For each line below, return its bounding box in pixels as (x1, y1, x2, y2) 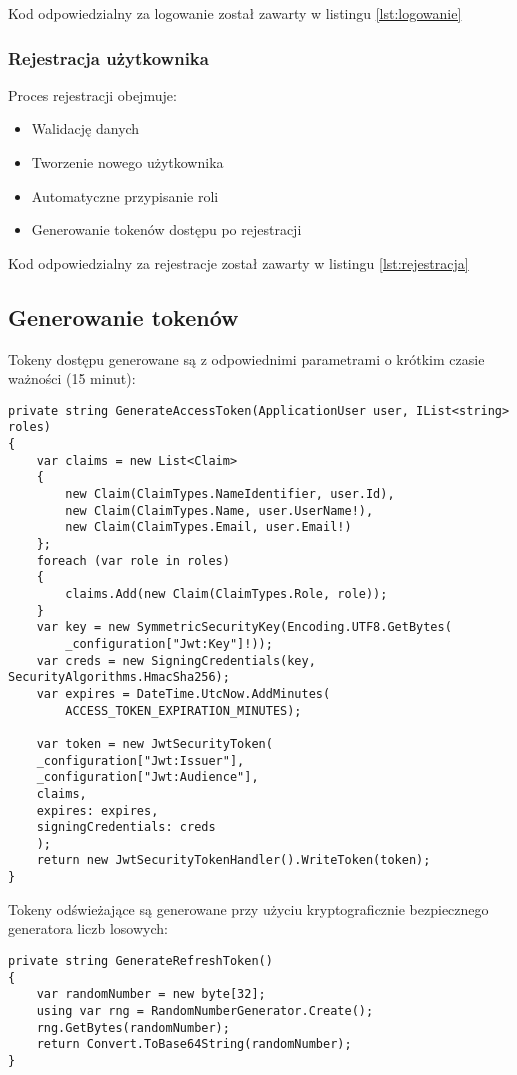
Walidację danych (31, 118, 140, 139)
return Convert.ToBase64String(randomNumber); (36, 1037, 352, 1052)
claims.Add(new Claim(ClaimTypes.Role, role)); (65, 586, 388, 601)
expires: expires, (36, 803, 159, 818)
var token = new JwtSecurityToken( (36, 736, 273, 751)
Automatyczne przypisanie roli (31, 185, 219, 206)
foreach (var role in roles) (36, 553, 230, 568)
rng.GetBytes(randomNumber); (36, 1020, 230, 1035)
